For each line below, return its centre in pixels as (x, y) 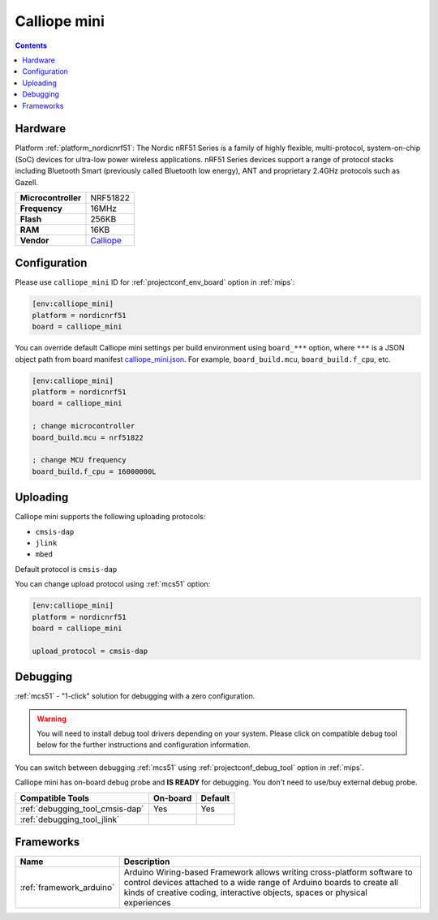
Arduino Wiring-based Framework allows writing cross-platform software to (268, 872)
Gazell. (26, 182)
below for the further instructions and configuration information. (144, 745)
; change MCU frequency (79, 460)
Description (147, 862)
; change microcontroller (84, 426)
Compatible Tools (54, 797)
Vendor (34, 240)
